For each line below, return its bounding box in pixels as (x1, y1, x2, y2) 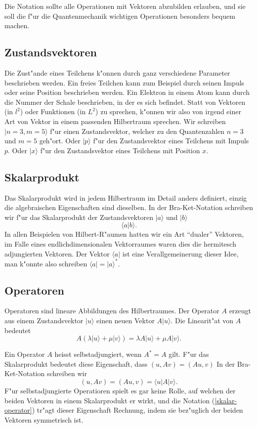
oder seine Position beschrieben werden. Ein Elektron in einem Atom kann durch (4, 87, 250, 97)
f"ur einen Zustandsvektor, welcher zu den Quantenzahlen (50, 126, 225, 136)
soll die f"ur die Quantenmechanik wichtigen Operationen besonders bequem (4, 10, 235, 21)
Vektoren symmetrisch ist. (4, 414, 84, 425)
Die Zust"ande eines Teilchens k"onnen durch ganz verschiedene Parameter (4, 67, 230, 78)
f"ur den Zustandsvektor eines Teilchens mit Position (40, 145, 200, 155)
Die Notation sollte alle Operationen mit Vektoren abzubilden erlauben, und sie (4, 1, 246, 11)
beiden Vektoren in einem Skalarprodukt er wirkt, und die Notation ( (4, 395, 215, 405)
